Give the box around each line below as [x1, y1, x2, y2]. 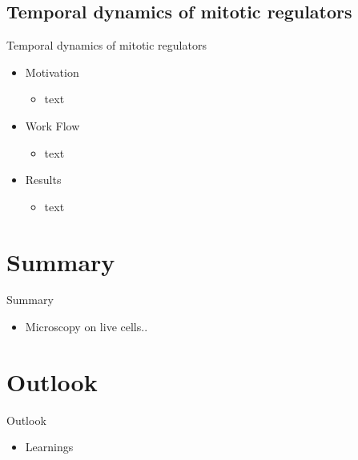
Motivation [25, 63, 79, 80]
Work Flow [25, 117, 80, 134]
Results [25, 171, 62, 188]
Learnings [25, 438, 74, 455]
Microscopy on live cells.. [25, 318, 148, 335]
